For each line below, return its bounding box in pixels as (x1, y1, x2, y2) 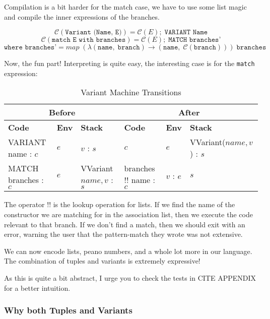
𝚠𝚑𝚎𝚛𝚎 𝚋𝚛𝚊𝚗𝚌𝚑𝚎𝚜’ (4, 44, 57, 51)
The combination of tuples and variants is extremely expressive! (4, 256, 200, 266)
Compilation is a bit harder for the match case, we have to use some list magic (4, 2, 247, 12)
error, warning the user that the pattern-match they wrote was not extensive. (4, 229, 243, 239)
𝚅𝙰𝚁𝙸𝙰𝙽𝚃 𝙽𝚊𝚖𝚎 (164, 29, 208, 36)
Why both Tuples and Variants (4, 304, 132, 316)
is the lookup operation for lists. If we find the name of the (53, 199, 235, 210)
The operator (4, 199, 45, 210)
